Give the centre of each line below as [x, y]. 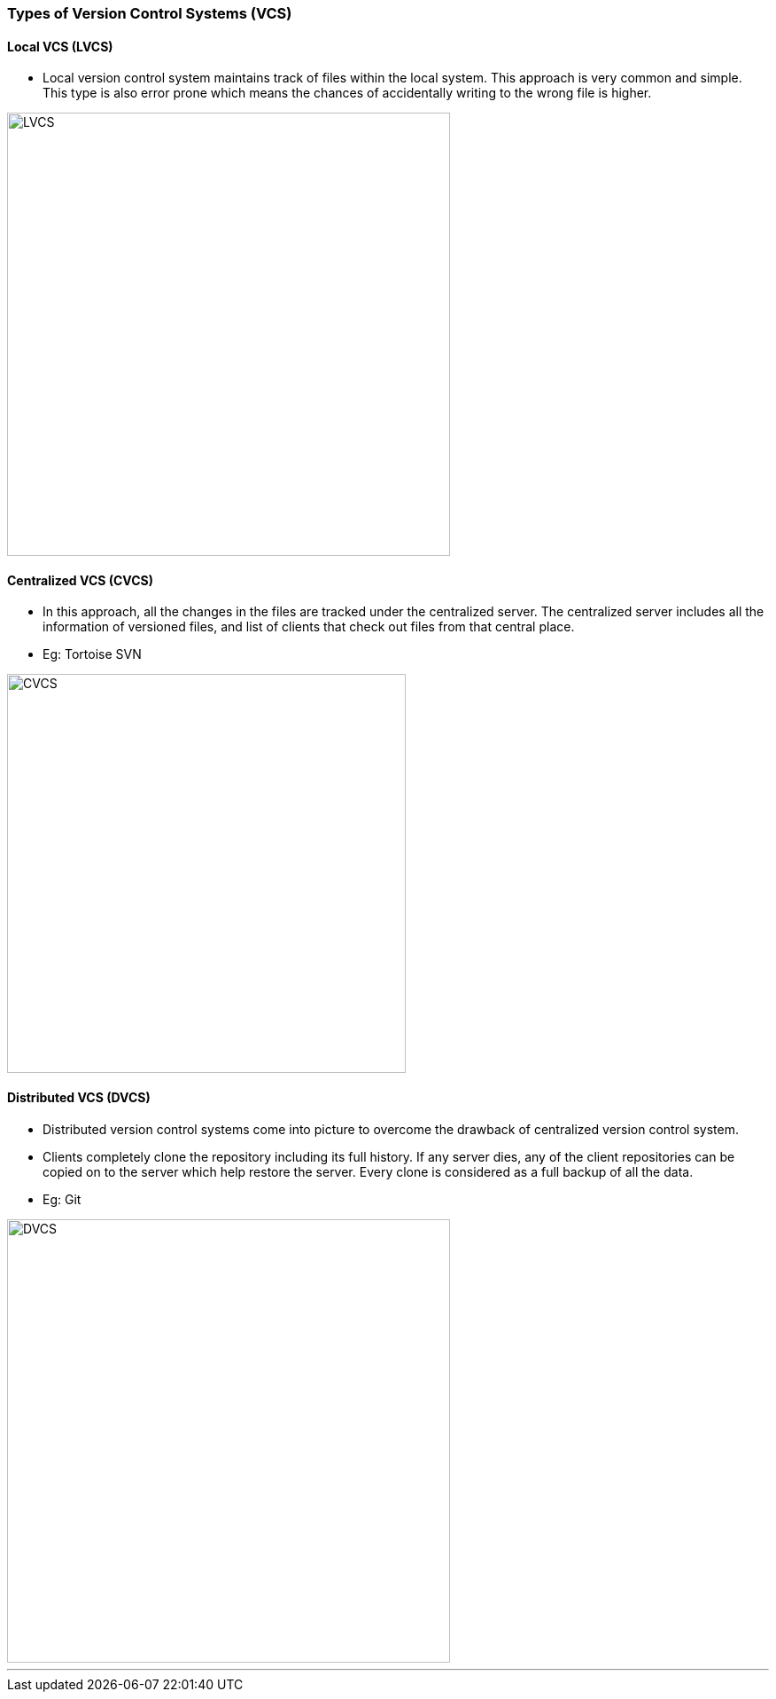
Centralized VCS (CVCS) [81, 580]
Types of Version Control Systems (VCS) [150, 13]
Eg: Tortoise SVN [92, 654]
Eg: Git [62, 1199]
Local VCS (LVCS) [60, 46]
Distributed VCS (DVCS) [79, 1098]
